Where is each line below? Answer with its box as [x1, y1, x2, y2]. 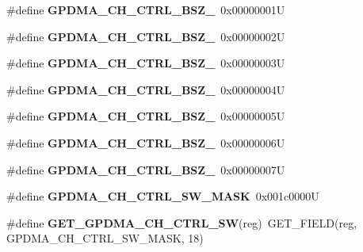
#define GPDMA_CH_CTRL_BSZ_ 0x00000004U [6, 81, 285, 97]
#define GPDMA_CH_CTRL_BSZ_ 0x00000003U [6, 55, 285, 71]
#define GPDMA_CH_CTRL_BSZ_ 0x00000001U [6, 2, 285, 17]
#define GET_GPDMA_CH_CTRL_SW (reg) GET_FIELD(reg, [6, 214, 357, 231]
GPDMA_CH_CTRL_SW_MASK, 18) [6, 230, 204, 246]
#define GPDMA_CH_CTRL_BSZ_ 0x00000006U [6, 134, 285, 151]
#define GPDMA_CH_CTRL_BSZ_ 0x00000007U [6, 161, 285, 178]
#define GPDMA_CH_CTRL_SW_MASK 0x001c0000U [6, 188, 319, 204]
